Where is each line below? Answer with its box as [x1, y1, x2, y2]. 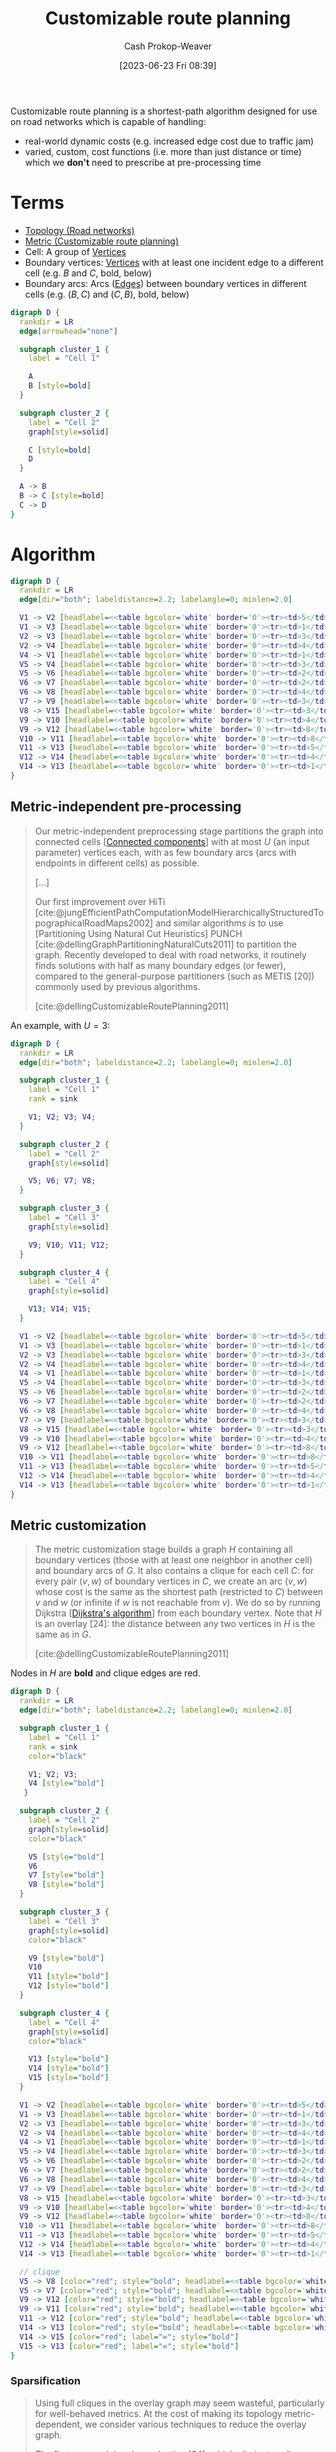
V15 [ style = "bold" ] [28, 2073, 110, 2083]
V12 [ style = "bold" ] [28, 1981, 110, 1991]
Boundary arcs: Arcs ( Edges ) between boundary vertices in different [24, 277, 307, 289]
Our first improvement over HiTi [34, 895, 166, 907]
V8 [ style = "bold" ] [28, 1880, 105, 1890]
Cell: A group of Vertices [24, 245, 127, 257]
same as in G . [34, 1628, 92, 1641]
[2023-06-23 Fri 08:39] [119, 59, 217, 71]
